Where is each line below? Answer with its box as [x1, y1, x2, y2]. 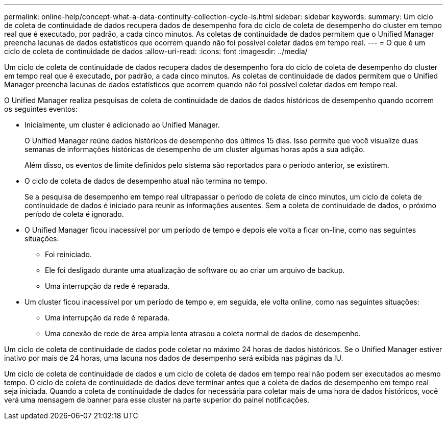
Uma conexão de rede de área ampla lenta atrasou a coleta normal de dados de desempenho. [45, 329, 361, 338]
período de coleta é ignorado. [24, 210, 124, 218]
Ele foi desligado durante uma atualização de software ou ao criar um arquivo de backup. [45, 266, 345, 275]
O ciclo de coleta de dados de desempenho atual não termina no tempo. [24, 177, 267, 185]
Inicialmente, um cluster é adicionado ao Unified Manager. [24, 120, 220, 129]
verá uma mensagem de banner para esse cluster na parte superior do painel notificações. [4, 395, 310, 404]
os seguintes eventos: [4, 105, 78, 113]
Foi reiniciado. [45, 250, 92, 259]
